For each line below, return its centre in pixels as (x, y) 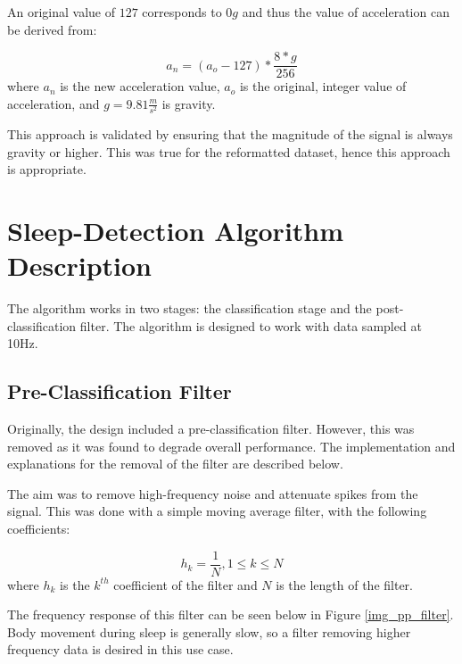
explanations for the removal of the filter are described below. (175, 464)
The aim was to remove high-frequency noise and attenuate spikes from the (213, 493)
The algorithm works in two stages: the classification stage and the (190, 308)
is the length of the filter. (344, 584)
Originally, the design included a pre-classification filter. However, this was (211, 429)
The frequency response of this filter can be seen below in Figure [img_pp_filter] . (231, 614)
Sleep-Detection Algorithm (176, 230)
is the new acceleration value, (140, 86)
